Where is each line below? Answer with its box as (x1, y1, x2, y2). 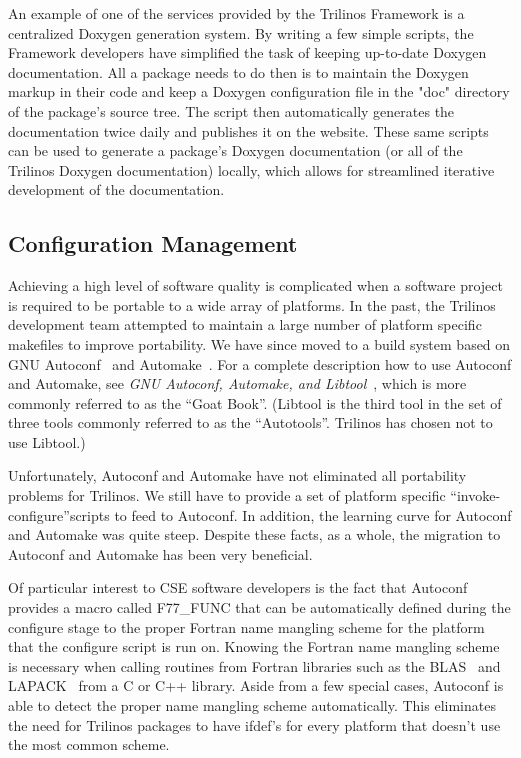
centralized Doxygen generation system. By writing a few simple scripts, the (8, 22, 474, 43)
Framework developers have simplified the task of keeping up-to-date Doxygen (8, 42, 487, 63)
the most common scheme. (8, 734, 170, 755)
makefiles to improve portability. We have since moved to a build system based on (8, 333, 511, 354)
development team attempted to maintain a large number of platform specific (8, 314, 482, 335)
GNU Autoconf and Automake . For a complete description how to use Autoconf (8, 353, 512, 374)
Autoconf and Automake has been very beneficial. (8, 543, 313, 564)
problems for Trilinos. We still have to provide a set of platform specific (8, 485, 446, 506)
